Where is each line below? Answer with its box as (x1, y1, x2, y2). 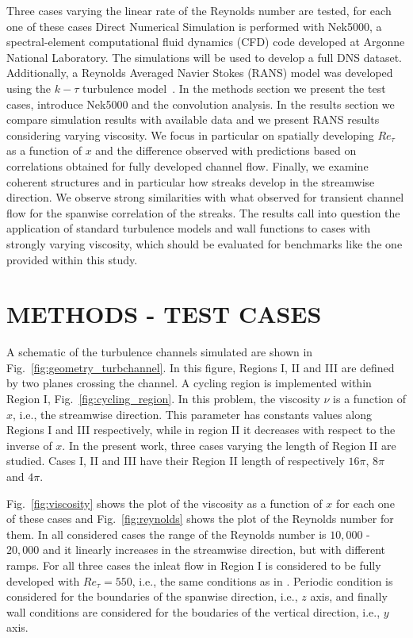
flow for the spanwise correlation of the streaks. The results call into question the (6, 204, 400, 221)
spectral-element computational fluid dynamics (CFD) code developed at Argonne (6, 33, 405, 50)
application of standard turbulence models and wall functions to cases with (6, 220, 371, 236)
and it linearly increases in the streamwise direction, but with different (42, 541, 386, 558)
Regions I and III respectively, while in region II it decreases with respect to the (6, 421, 396, 438)
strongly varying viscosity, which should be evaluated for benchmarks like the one (6, 235, 403, 252)
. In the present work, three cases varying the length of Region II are (62, 436, 396, 453)
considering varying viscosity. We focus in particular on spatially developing (6, 126, 374, 143)
